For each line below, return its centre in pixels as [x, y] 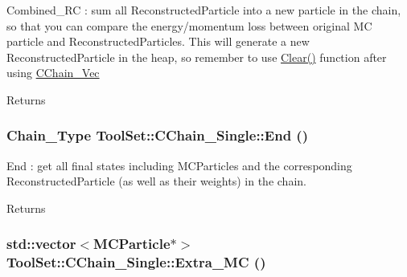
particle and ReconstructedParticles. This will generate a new [158, 41]
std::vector [41, 244]
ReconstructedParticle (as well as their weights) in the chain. [156, 181]
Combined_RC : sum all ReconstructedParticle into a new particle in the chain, [204, 10]
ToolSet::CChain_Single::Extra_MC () [136, 262]
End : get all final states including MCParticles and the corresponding [179, 165]
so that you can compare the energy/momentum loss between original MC [189, 25]
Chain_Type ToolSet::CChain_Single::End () [157, 135]
